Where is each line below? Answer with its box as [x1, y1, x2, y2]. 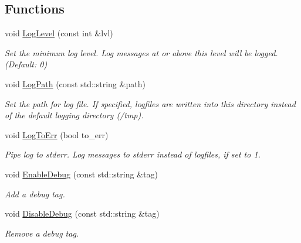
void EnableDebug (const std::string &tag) [5, 167, 158, 180]
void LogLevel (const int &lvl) [5, 27, 113, 39]
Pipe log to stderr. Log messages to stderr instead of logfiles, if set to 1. [5, 148, 261, 160]
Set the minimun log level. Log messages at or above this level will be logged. [5, 46, 278, 59]
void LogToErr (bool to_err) [5, 128, 109, 141]
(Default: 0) [5, 58, 48, 70]
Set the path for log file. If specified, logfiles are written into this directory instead [5, 97, 296, 109]
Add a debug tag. [5, 187, 65, 200]
